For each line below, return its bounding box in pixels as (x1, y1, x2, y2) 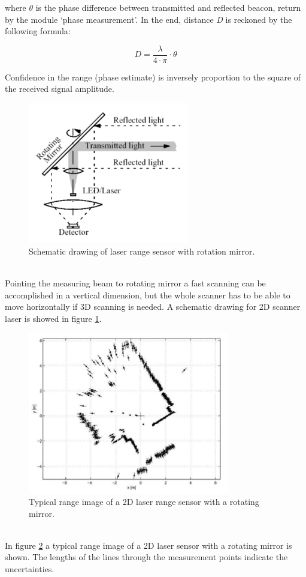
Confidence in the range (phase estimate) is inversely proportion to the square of (5, 70, 301, 83)
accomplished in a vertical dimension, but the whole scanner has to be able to (5, 288, 290, 301)
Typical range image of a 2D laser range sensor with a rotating (29, 495, 259, 508)
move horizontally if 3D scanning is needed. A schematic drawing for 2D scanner (5, 300, 301, 313)
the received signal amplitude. (5, 82, 114, 95)
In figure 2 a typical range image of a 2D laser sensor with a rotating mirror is (5, 539, 292, 551)
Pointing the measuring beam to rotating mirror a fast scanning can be (5, 276, 266, 289)
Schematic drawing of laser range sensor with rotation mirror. (29, 244, 255, 257)
